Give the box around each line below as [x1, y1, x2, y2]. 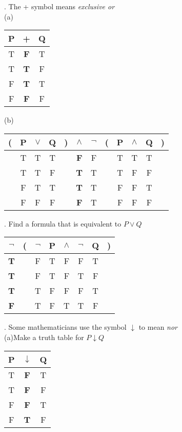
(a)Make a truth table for [4, 331, 84, 342]
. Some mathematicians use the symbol [4, 322, 127, 332]
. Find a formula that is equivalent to [4, 218, 122, 229]
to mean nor [138, 322, 178, 332]
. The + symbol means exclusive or [4, 1, 115, 11]
